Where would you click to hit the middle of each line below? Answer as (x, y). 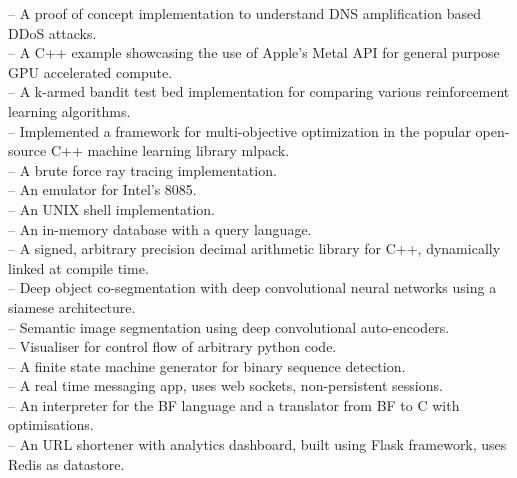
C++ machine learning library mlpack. (170, 150)
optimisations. (51, 424)
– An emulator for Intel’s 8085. (102, 189)
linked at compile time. (78, 267)
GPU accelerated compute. (90, 71)
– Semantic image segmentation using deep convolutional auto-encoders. (229, 326)
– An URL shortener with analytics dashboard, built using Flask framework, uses (257, 444)
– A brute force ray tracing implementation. (142, 169)
